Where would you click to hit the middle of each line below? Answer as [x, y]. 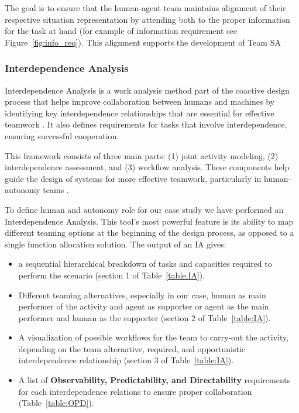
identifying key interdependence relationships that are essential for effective [140, 113]
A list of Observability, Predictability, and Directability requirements [154, 380]
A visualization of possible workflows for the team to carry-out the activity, [154, 337]
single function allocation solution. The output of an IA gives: [116, 244]
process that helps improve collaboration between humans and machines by [140, 101]
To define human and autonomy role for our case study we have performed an [144, 209]
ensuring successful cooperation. [62, 135]
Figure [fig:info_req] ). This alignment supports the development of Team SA [143, 42]
